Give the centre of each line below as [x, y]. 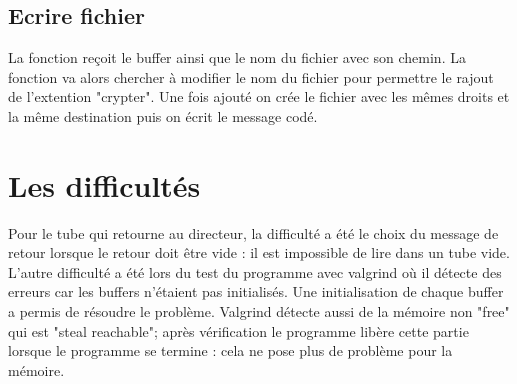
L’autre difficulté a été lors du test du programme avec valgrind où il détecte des [255, 271]
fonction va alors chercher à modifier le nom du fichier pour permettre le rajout [251, 76]
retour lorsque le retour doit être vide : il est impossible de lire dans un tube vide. [259, 252]
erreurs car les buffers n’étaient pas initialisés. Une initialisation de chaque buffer [256, 291]
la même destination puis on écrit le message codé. [163, 115]
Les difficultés [104, 184]
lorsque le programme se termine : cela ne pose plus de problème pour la [230, 350]
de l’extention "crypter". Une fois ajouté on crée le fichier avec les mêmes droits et [259, 96]
